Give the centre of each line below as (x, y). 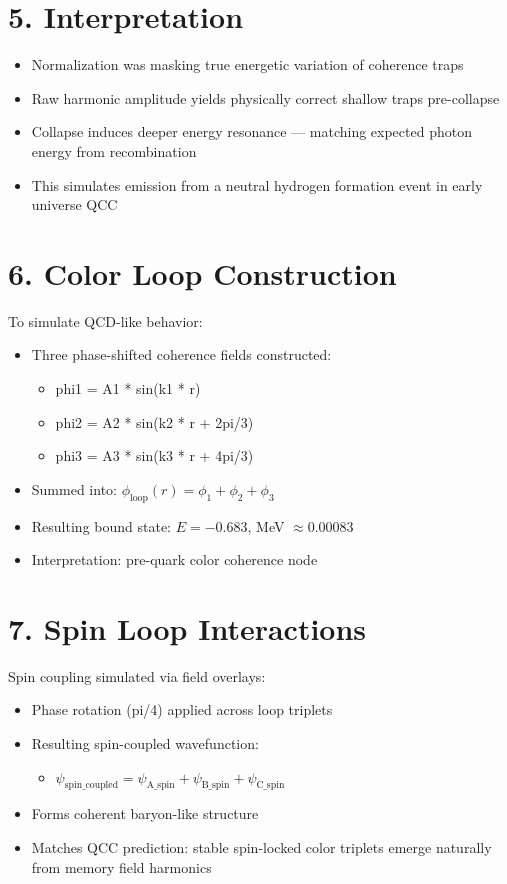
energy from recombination (114, 150)
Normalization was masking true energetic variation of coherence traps (247, 64)
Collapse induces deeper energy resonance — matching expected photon (251, 131)
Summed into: (74, 488)
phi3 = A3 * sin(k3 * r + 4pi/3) (154, 455)
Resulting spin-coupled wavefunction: (145, 743)
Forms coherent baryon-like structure (145, 813)
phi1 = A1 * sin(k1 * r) (128, 388)
